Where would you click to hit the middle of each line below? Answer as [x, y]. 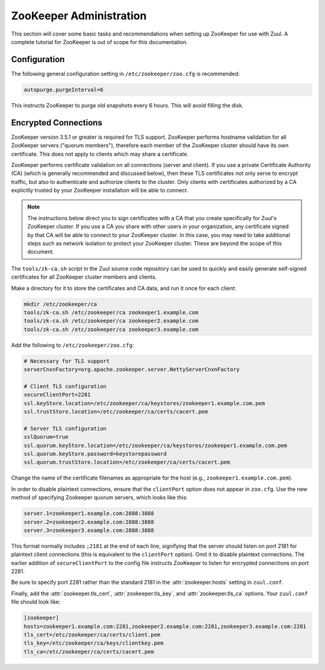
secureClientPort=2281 [57, 395]
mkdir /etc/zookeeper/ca [60, 304]
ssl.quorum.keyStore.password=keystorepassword [95, 454]
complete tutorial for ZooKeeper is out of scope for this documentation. [100, 42]
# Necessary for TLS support [67, 361]
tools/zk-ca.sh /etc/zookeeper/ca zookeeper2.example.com [111, 321]
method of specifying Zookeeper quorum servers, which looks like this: [99, 498]
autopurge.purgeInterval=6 [63, 90]
